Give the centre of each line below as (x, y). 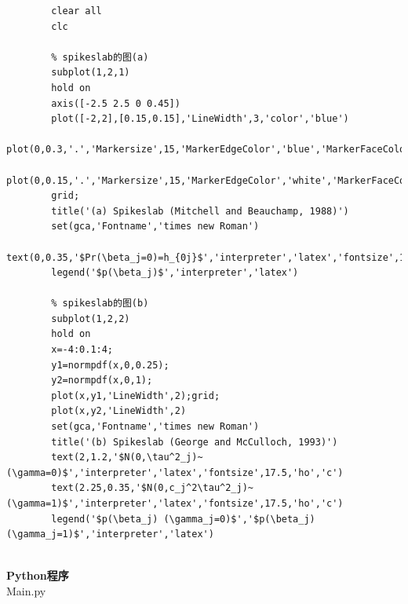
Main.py (26, 590)
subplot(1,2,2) (91, 318)
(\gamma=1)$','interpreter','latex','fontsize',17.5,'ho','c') (175, 503)
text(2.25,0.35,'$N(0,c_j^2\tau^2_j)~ (152, 488)
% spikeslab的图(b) (100, 304)
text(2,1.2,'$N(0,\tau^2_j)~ (127, 458)
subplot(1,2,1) (91, 73)
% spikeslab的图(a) (100, 57)
